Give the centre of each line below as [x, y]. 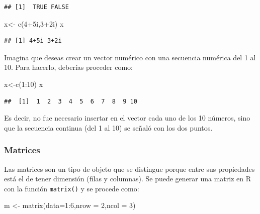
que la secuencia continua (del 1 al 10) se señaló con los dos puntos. [108, 127]
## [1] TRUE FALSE [36, 7]
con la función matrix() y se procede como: [72, 188]
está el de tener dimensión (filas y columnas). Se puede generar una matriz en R [128, 179]
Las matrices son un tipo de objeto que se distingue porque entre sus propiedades [129, 169]
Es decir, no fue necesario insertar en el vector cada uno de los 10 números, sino [127, 118]
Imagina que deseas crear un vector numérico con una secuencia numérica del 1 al [130, 57]
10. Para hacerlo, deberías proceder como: [68, 67]
